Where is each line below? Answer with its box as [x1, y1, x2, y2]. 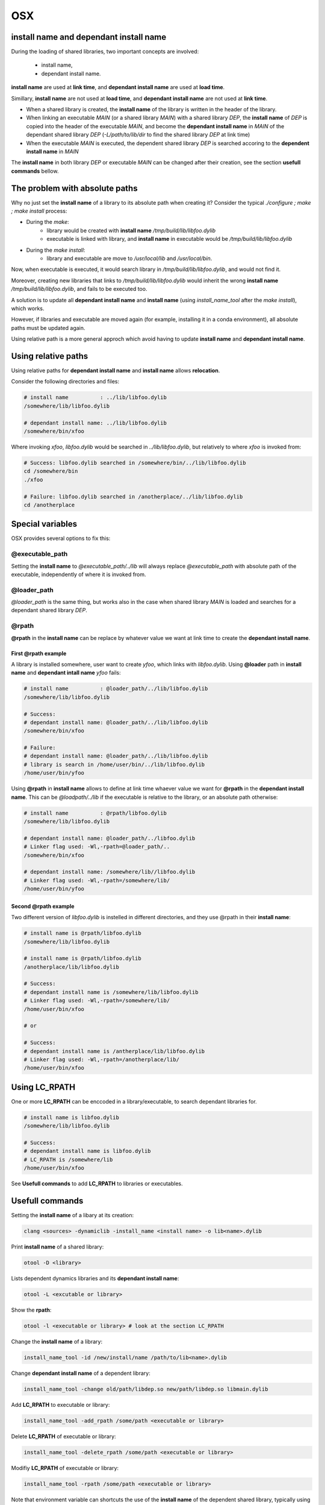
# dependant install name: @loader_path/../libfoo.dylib [23, 834, 196, 842]
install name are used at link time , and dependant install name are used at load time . [11, 84, 225, 91]
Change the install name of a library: [11, 1338, 102, 1345]
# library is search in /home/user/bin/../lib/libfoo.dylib [23, 761, 205, 768]
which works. [11, 305, 45, 312]
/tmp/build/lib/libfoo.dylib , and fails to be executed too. [11, 285, 147, 293]
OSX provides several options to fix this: [11, 535, 111, 542]
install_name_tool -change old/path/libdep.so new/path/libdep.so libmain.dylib [23, 1385, 268, 1392]
